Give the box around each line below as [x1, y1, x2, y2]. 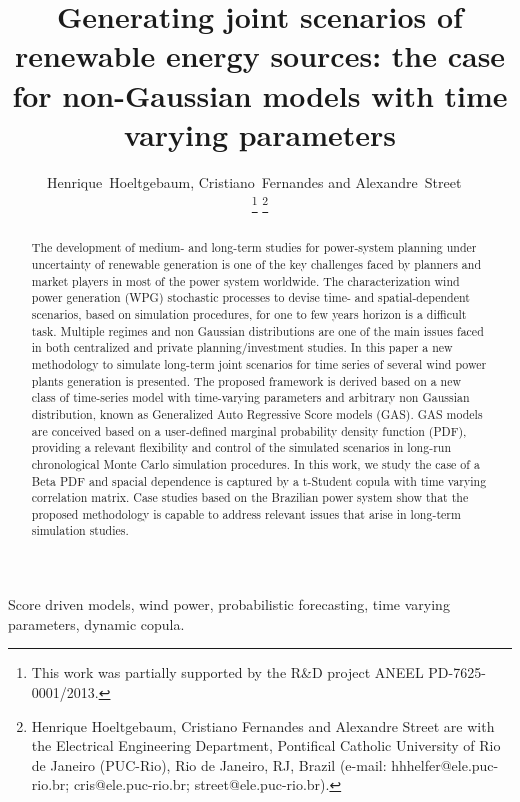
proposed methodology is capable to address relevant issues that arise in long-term [31, 505, 461, 522]
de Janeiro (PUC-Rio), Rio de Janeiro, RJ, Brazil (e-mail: [31, 754, 387, 775]
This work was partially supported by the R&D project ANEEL [31, 662, 424, 683]
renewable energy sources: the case [14, 35, 506, 76]
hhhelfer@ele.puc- [391, 754, 499, 775]
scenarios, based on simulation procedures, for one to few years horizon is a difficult [31, 305, 467, 322]
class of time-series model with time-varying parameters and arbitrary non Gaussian [31, 389, 470, 406]
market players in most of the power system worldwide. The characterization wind [31, 272, 460, 289]
